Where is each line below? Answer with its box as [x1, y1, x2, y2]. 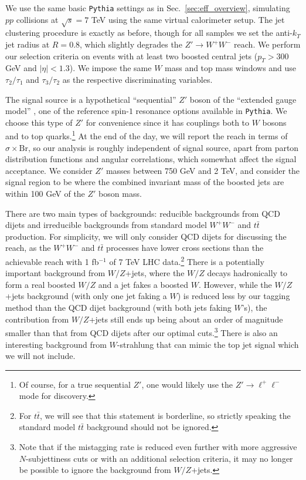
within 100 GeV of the [5, 187, 85, 200]
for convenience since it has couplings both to [86, 116, 250, 128]
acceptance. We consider [5, 164, 93, 176]
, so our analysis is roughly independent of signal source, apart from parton [28, 141, 299, 153]
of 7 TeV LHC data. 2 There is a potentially [109, 254, 264, 267]
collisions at [16, 13, 59, 25]
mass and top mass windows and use [165, 62, 297, 74]
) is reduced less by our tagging [177, 290, 290, 302]
